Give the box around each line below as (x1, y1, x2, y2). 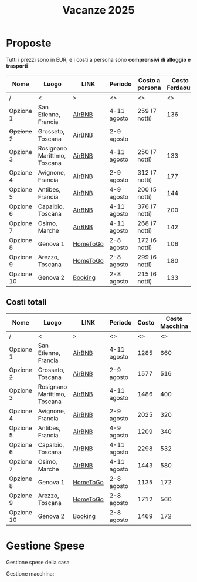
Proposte (6, 36, 52, 50)
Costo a (138, 76, 161, 84)
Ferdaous (167, 83, 194, 92)
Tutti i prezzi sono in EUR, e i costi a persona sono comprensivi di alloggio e (6, 56, 191, 63)
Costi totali (6, 297, 47, 307)
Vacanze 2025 (62, 4, 135, 17)
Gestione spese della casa (6, 558, 70, 566)
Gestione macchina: (6, 570, 55, 577)
